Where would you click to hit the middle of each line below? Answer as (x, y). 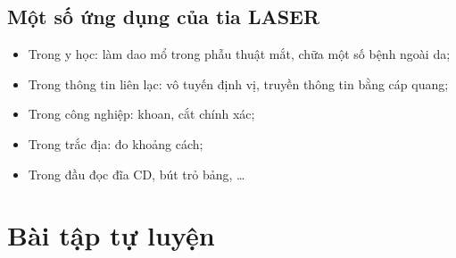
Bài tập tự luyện (111, 235)
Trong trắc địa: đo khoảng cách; (116, 143)
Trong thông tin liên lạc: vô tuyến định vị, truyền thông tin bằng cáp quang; (238, 83)
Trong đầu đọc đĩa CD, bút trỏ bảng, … (137, 174)
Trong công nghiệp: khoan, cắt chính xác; (141, 114)
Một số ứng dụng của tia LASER (164, 17)
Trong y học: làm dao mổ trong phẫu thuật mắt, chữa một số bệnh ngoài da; (239, 54)
